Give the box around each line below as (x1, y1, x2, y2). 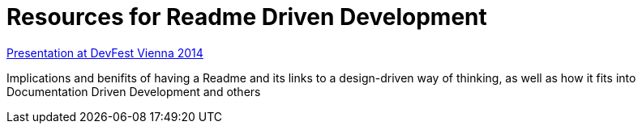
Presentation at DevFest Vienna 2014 (6, 45, 203, 60)
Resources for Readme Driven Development (6, 3, 487, 31)
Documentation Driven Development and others (6, 84, 261, 99)
